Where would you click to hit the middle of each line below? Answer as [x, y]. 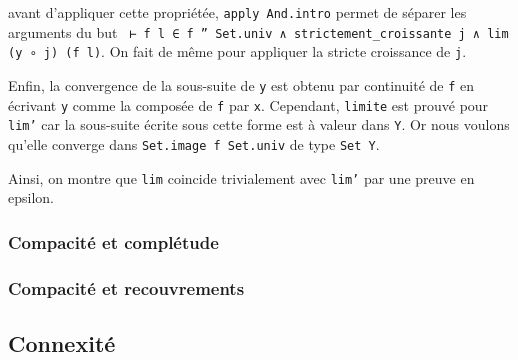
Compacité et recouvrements [126, 287]
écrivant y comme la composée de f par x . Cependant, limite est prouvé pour [248, 104]
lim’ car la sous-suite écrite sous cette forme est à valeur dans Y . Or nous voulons [259, 124]
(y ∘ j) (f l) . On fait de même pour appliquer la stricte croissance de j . [237, 51]
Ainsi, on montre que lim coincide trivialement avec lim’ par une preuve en [241, 177]
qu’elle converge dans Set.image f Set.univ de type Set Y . [194, 143]
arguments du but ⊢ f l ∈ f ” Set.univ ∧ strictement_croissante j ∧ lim [258, 31]
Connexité [62, 342]
